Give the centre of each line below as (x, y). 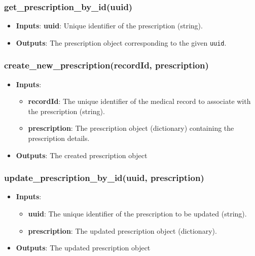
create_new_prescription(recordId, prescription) (106, 65)
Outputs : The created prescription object (82, 155)
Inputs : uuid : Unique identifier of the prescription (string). (109, 26)
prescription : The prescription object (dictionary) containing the (131, 128)
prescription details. (59, 138)
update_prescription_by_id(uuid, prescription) (104, 178)
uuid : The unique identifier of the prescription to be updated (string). (137, 214)
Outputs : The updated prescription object (83, 248)
